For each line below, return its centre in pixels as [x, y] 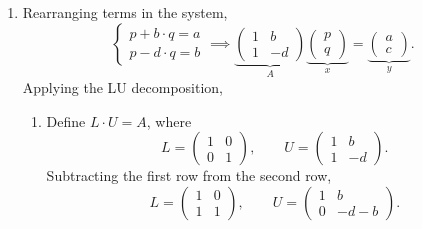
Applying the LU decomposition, [122, 87]
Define [66, 120]
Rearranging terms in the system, [125, 12]
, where [169, 120]
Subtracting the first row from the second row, [189, 175]
